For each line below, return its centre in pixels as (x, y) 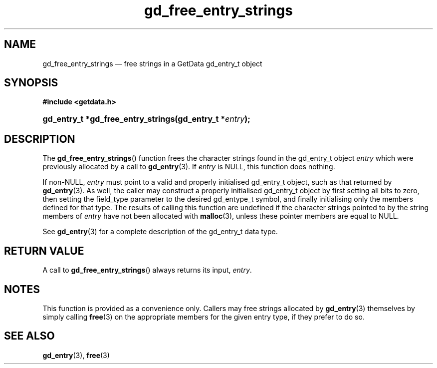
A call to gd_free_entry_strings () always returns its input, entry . (147, 270)
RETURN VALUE (44, 251)
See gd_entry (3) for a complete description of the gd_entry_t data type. (160, 232)
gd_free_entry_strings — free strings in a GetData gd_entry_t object (152, 63)
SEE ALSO (29, 336)
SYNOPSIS (31, 83)
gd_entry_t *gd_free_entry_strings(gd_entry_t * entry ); (146, 119)
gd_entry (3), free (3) (76, 355)
